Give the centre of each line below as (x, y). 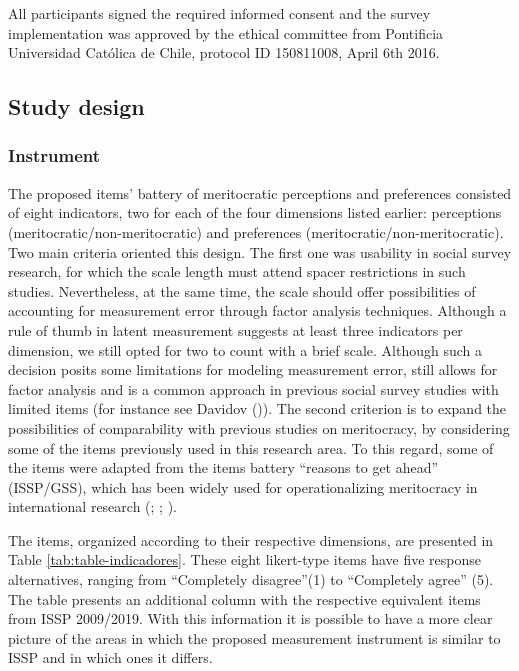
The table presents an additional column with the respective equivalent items (244, 598)
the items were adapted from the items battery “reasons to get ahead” (223, 467)
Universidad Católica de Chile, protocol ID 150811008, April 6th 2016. (224, 52)
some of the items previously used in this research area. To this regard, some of (251, 447)
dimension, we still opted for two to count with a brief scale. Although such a (245, 349)
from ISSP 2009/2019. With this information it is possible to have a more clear (250, 618)
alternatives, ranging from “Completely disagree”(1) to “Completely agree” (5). (251, 579)
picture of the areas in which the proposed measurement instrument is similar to (254, 637)
